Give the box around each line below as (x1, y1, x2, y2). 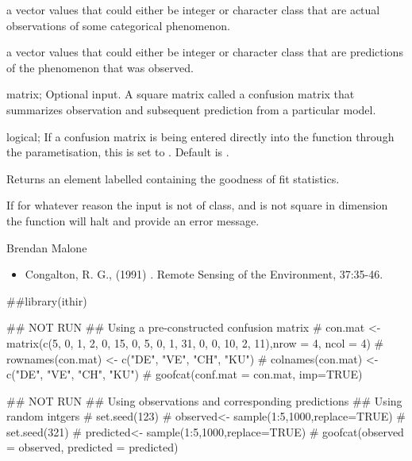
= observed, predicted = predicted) (6, 439, 179, 455)
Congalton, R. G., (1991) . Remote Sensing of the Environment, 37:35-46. (25, 266, 383, 282)
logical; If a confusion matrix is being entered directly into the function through (6, 128, 395, 144)
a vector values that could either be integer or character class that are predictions (6, 44, 403, 60)
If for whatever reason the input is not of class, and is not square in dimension (6, 197, 388, 213)
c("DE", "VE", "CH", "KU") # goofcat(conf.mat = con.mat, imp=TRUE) (6, 366, 363, 382)
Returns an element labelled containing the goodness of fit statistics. (6, 170, 340, 186)
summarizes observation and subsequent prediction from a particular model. (6, 101, 376, 117)
